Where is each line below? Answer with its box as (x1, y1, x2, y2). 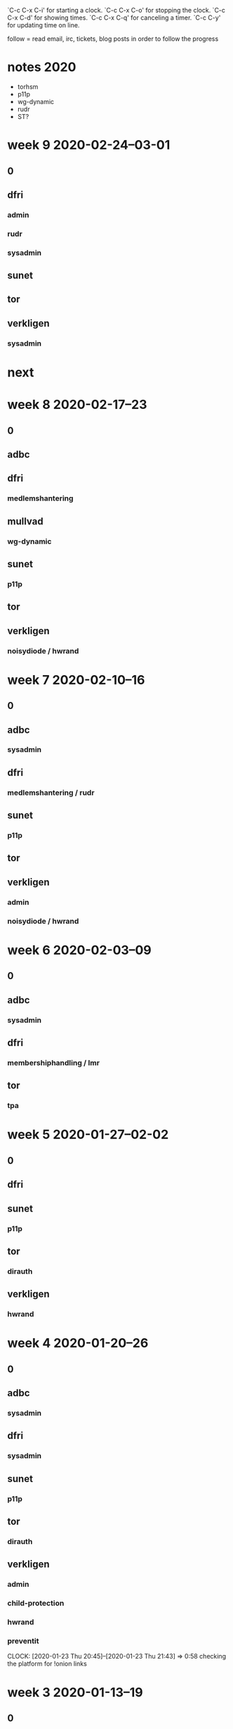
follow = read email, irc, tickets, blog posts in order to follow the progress (7, 34, 219, 43)
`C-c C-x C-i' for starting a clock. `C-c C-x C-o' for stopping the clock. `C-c (7, 6, 226, 14)
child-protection (7, 1598, 65, 1608)
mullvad (7, 515, 44, 527)
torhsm (17, 82, 39, 91)
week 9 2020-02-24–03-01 (7, 137, 171, 153)
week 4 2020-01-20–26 (7, 1335, 149, 1351)
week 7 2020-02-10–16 (7, 672, 145, 688)
